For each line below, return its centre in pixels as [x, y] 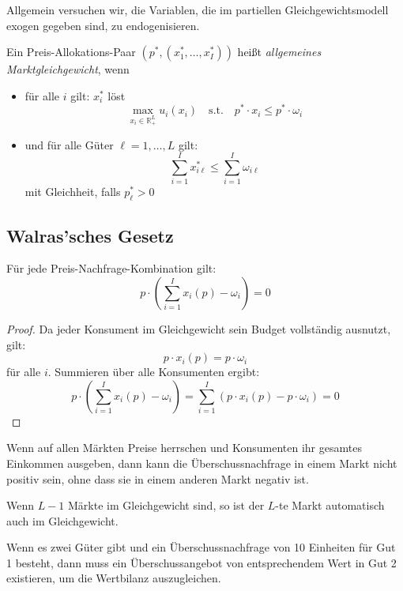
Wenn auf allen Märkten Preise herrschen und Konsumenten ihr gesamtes [184, 448]
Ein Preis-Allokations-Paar [71, 52]
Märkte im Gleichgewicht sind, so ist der [166, 505]
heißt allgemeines [279, 52]
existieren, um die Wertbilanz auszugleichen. [114, 578]
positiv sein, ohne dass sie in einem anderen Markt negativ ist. [158, 478]
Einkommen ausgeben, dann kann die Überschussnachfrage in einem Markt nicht [202, 463]
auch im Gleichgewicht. [62, 520]
